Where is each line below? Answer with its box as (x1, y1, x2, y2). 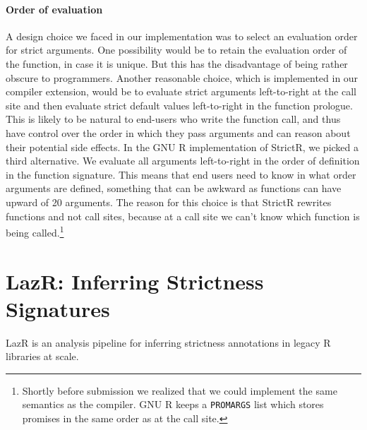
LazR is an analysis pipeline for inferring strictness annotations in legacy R (6, 335, 331, 350)
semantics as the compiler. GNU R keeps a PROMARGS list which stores (22, 397, 324, 412)
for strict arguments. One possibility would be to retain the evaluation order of (6, 42, 347, 57)
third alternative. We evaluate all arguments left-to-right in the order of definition (6, 153, 360, 168)
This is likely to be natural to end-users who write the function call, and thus (6, 112, 341, 126)
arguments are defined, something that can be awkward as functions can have (6, 181, 342, 196)
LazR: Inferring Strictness (6, 266, 264, 295)
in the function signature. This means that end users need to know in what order (6, 167, 356, 181)
